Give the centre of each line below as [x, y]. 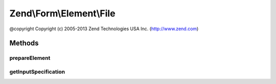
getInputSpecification [37, 72]
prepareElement [30, 58]
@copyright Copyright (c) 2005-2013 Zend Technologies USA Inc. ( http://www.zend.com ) [104, 29]
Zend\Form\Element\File [62, 13]
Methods [24, 43]
